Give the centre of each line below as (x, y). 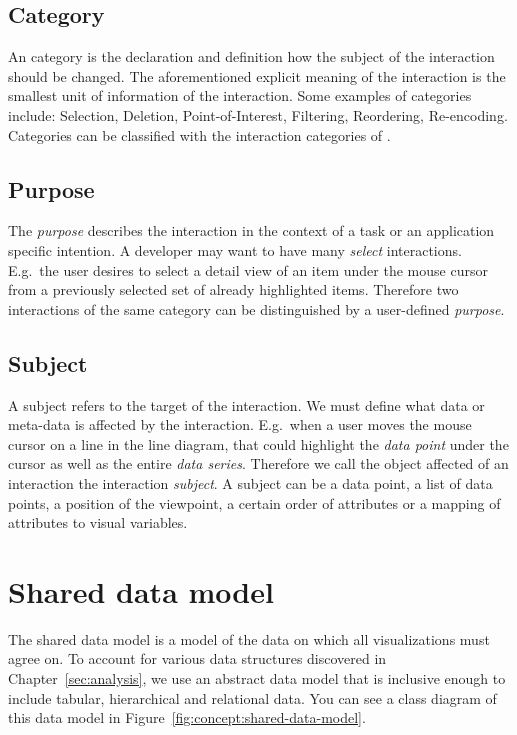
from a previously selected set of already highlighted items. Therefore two (233, 289)
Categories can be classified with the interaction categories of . (199, 134)
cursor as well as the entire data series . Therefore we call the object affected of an (258, 463)
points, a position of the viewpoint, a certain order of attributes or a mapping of (254, 502)
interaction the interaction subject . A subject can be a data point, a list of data (250, 482)
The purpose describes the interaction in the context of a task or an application (251, 230)
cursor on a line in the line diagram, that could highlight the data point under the (258, 443)
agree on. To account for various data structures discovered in (197, 658)
